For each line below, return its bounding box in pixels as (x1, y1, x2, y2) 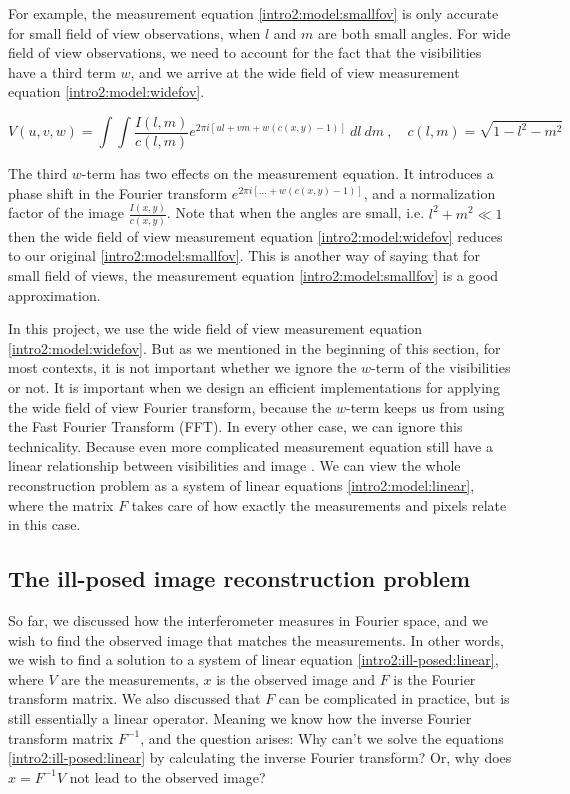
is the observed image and (216, 668, 375, 689)
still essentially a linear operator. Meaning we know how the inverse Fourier (8, 707, 472, 728)
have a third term (8, 61, 116, 82)
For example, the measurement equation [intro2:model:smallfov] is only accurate (8, 3, 499, 23)
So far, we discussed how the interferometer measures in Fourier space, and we (8, 609, 488, 630)
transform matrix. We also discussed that (8, 688, 261, 709)
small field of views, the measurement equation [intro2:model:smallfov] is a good (8, 265, 499, 286)
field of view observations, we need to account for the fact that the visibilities (8, 42, 482, 63)
